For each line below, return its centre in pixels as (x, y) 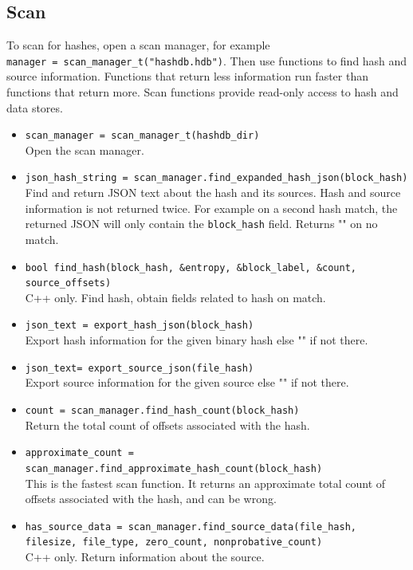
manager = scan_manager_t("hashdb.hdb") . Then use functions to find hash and (207, 60)
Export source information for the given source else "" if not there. (187, 382)
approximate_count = (79, 453)
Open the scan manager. (85, 149)
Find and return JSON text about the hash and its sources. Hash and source (213, 193)
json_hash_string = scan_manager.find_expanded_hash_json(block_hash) (216, 178)
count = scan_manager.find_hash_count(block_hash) (162, 410)
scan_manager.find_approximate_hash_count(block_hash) (174, 468)
